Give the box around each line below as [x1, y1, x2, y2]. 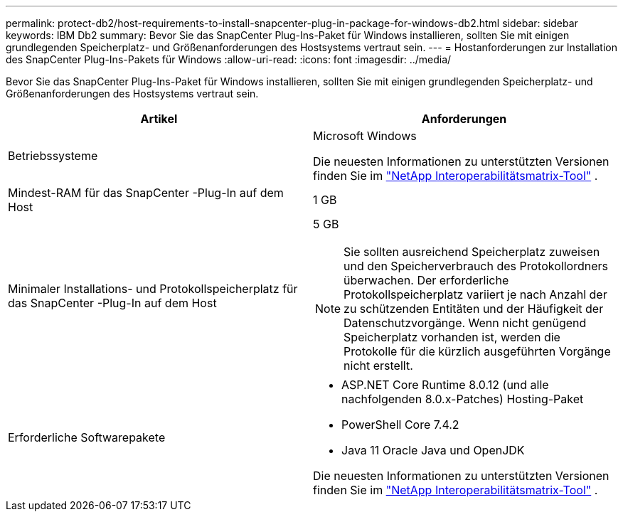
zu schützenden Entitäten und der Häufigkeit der [344, 302, 604, 316]
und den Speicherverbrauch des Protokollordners [344, 259, 608, 273]
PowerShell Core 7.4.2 [341, 417, 459, 432]
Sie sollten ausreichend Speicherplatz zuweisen [344, 245, 600, 259]
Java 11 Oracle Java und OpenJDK [341, 443, 525, 457]
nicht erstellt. [344, 358, 413, 373]
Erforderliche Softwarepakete [8, 430, 166, 444]
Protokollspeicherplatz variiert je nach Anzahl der [344, 287, 607, 302]
